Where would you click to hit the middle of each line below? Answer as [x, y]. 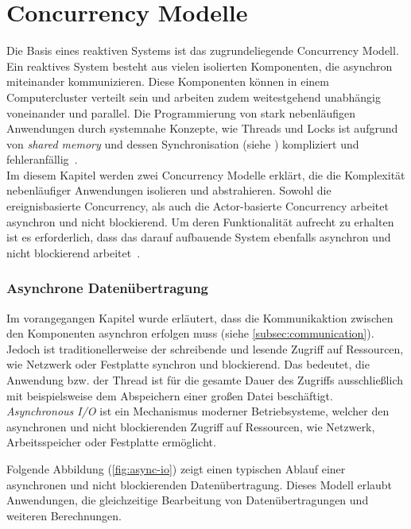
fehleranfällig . [42, 159]
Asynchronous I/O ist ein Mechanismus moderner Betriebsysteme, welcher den [198, 411]
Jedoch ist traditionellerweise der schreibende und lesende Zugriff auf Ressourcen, [205, 348]
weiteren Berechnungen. [64, 515]
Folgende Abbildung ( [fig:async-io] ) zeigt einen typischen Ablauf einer [176, 469]
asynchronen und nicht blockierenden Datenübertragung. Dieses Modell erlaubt [200, 484]
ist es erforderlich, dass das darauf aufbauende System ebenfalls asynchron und [199, 237]
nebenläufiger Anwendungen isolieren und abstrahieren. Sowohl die [169, 190]
